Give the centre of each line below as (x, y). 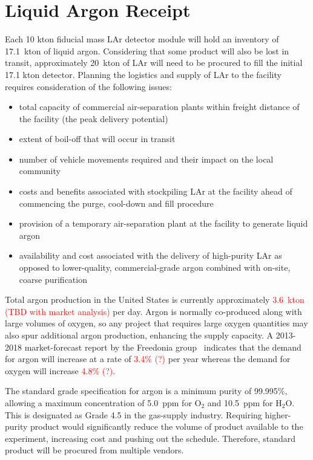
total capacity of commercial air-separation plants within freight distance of (159, 107)
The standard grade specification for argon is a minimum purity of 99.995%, (146, 391)
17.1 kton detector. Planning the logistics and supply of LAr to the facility (143, 74)
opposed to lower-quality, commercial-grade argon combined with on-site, (155, 267)
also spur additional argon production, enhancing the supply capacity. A (139, 335)
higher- (278, 414)
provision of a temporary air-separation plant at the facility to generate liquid (163, 223)
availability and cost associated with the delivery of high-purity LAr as (150, 255)
